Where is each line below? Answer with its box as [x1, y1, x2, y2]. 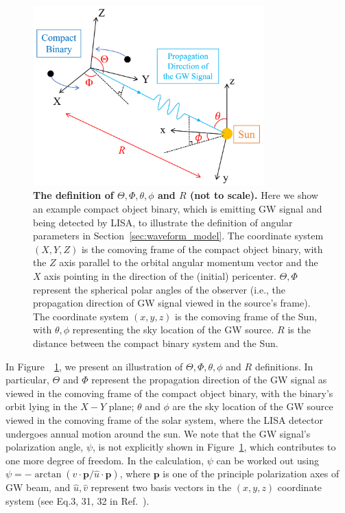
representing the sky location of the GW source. [72, 322, 274, 337]
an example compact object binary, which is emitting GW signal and [33, 202, 322, 216]
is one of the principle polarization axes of [163, 466, 340, 481]
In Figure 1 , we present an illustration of [5, 359, 183, 373]
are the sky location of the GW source [172, 399, 333, 414]
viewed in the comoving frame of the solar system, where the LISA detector [5, 412, 323, 427]
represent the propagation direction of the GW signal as [91, 372, 327, 387]
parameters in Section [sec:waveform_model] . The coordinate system [33, 228, 324, 243]
